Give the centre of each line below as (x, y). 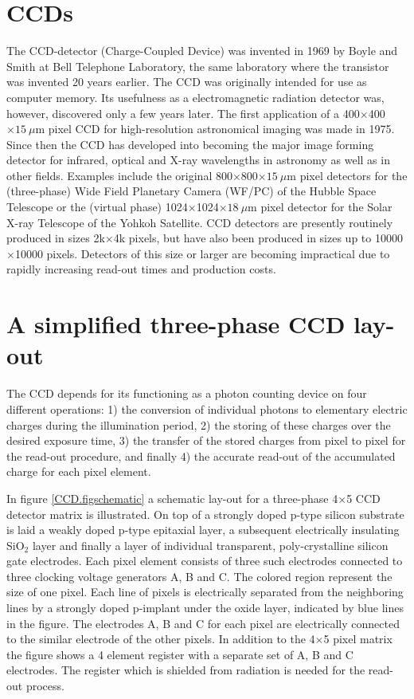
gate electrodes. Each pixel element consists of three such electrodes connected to (205, 561)
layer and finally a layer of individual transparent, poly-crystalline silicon (210, 545)
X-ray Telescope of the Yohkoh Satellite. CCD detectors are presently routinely (200, 222)
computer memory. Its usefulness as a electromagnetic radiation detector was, (195, 97)
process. (45, 686)
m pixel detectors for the (347, 175)
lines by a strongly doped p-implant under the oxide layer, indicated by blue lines (205, 608)
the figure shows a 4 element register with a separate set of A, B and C (180, 654)
